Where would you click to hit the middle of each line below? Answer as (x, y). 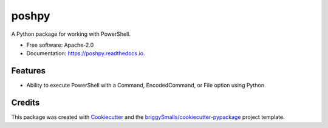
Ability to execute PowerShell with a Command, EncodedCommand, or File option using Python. (146, 86)
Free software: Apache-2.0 (60, 45)
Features (28, 71)
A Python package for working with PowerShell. (71, 34)
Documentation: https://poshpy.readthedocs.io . (86, 53)
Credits (26, 103)
